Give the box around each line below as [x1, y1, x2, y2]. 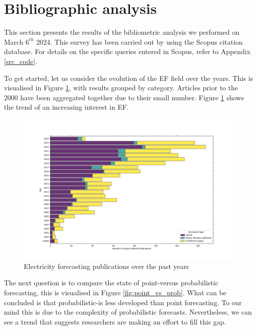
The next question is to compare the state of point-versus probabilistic [4, 277, 218, 288]
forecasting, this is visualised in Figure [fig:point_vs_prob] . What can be [4, 287, 227, 298]
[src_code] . [4, 56, 38, 66]
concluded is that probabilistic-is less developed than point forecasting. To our [4, 297, 242, 307]
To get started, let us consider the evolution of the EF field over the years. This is [4, 72, 253, 83]
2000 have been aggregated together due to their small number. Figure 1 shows [4, 92, 244, 102]
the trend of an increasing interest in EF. [4, 102, 129, 112]
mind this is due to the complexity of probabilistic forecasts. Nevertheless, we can [4, 307, 252, 317]
